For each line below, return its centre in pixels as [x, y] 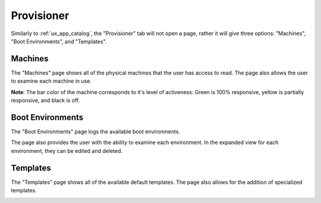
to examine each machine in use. [51, 81]
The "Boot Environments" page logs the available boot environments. [96, 132]
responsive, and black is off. [45, 101]
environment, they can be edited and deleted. [67, 151]
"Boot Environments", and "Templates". [59, 41]
